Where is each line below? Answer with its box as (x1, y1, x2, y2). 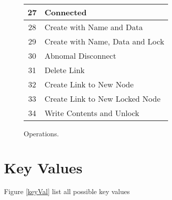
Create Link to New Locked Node (44, 93, 161, 104)
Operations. (24, 128, 59, 138)
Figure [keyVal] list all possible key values (4, 186, 130, 196)
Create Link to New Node (44, 79, 134, 90)
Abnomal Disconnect (44, 50, 116, 61)
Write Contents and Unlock (44, 107, 139, 119)
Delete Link (44, 64, 85, 76)
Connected (44, 6, 87, 18)
